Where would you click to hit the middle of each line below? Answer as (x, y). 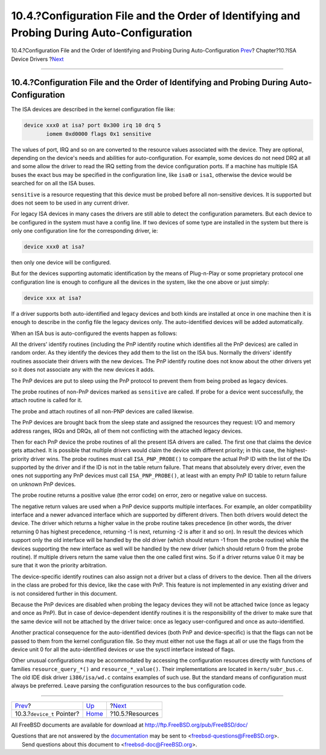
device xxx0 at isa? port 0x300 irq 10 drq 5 (92, 126)
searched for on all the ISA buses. (53, 183)
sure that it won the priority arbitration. (59, 565)
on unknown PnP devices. (43, 484)
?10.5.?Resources (134, 713)
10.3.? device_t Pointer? (47, 713)
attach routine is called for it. (47, 400)
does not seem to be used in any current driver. (70, 203)
